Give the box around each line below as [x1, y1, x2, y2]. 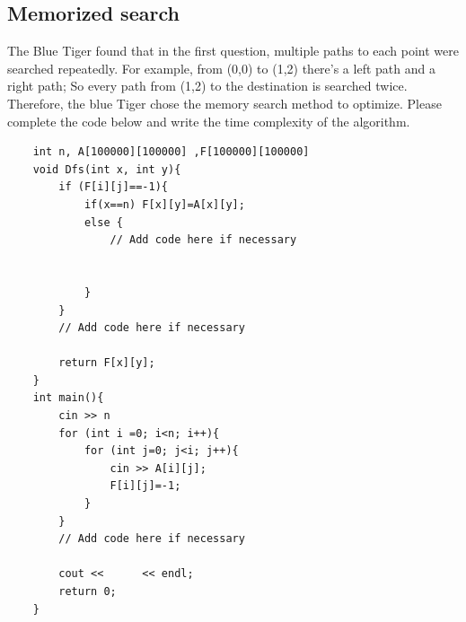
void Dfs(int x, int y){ [32, 162, 181, 176]
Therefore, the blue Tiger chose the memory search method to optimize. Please [7, 93, 442, 112]
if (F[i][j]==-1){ [58, 180, 168, 194]
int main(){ [32, 391, 104, 405]
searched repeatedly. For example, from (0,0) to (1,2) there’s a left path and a [7, 58, 435, 77]
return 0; [58, 585, 117, 599]
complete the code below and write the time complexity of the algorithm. [7, 111, 410, 130]
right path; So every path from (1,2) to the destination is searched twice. [7, 76, 408, 95]
